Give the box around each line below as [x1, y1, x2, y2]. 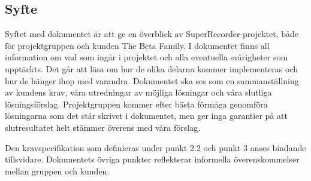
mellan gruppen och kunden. [5, 164, 110, 177]
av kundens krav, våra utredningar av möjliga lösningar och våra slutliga [5, 86, 272, 99]
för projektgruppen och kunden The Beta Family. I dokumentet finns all [5, 39, 270, 51]
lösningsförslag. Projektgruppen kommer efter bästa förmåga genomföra [5, 97, 268, 110]
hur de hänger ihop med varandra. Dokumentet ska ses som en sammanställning [5, 74, 299, 87]
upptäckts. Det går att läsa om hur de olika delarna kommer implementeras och [5, 62, 298, 75]
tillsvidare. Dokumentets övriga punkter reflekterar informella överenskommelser [5, 153, 300, 165]
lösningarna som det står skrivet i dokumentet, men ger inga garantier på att [5, 109, 288, 122]
